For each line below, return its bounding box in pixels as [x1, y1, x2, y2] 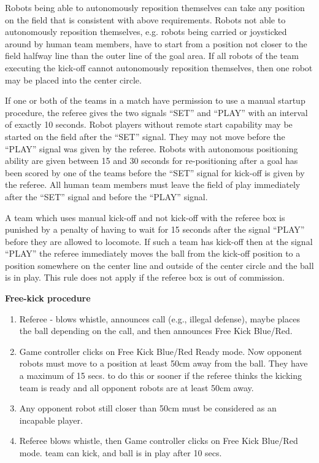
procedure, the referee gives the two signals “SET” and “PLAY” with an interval [5, 106, 308, 119]
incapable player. [19, 413, 83, 426]
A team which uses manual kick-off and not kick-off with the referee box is [5, 211, 285, 224]
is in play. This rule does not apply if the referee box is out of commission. [5, 271, 285, 284]
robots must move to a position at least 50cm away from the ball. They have [19, 357, 308, 370]
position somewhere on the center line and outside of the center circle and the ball [5, 259, 314, 271]
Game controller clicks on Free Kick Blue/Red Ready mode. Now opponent [19, 344, 302, 357]
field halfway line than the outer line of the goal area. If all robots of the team [5, 49, 299, 62]
